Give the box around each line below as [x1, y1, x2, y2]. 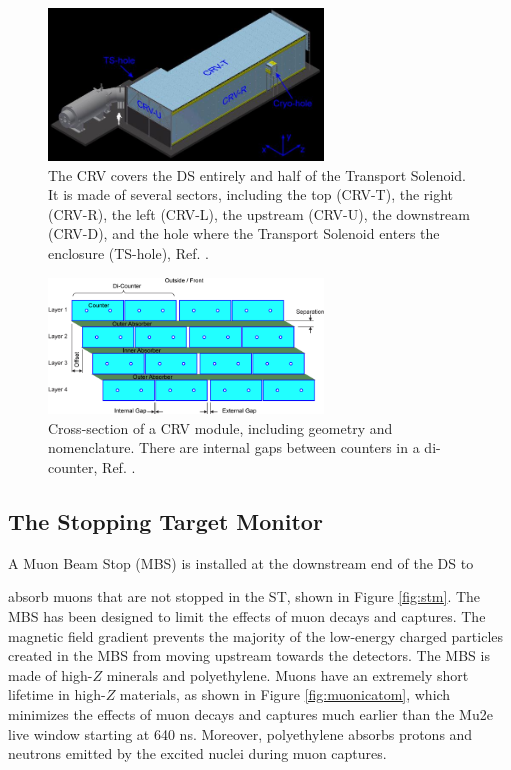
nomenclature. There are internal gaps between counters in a [48, 437, 420, 458]
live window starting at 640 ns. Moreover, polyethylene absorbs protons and [8, 723, 473, 744]
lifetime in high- [8, 684, 106, 705]
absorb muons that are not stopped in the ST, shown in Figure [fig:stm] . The [8, 586, 481, 607]
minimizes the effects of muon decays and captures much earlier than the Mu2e [8, 704, 493, 725]
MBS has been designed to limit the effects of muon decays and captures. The [8, 606, 486, 627]
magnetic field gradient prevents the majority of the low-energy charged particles [8, 625, 504, 646]
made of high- [8, 664, 93, 685]
